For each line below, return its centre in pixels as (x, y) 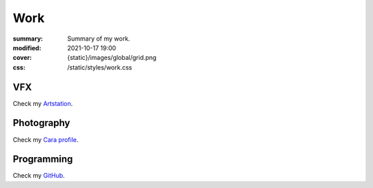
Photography (41, 123)
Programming (43, 159)
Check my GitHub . (39, 176)
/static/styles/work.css (100, 67)
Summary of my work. (99, 39)
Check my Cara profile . (46, 139)
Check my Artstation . (43, 103)
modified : (27, 48)
